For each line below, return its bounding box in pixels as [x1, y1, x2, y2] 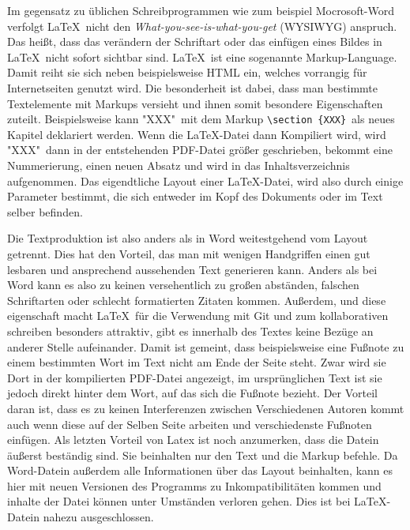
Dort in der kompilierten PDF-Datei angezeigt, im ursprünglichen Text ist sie [7, 369, 382, 385]
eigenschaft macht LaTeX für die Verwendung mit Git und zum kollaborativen [7, 307, 389, 324]
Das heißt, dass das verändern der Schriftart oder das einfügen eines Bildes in [7, 33, 382, 50]
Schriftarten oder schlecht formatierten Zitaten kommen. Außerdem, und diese [7, 291, 386, 308]
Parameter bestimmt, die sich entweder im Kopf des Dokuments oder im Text [7, 188, 383, 205]
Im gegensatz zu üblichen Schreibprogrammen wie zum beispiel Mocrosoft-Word [7, 2, 395, 18]
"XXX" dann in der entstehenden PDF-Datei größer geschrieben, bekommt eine [7, 141, 393, 158]
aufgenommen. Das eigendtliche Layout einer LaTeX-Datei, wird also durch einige [7, 172, 404, 189]
